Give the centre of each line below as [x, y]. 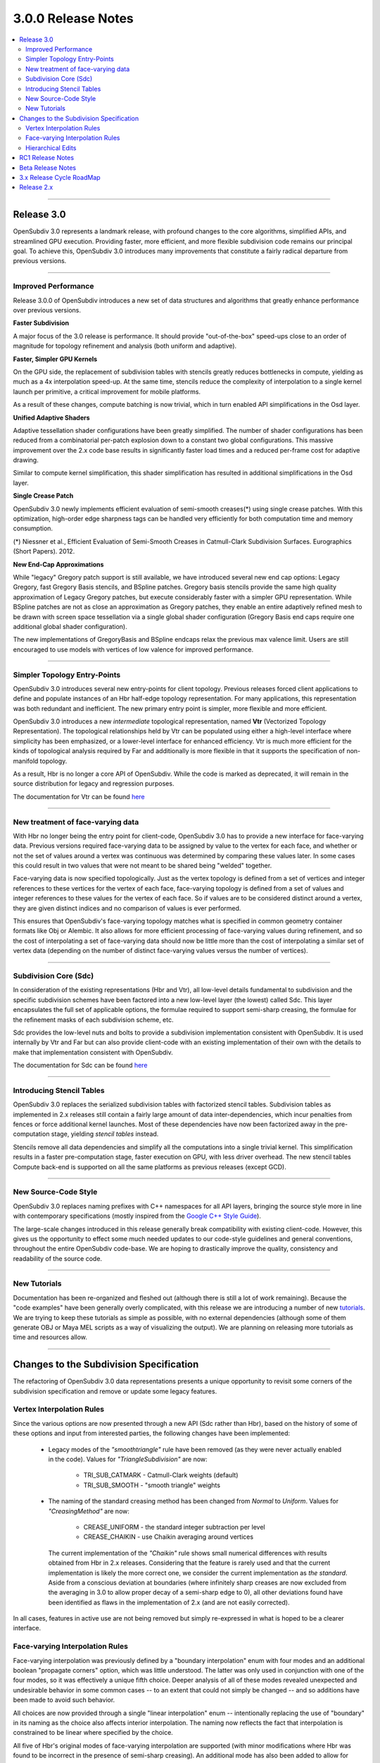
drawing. [26, 460]
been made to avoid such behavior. [64, 1700]
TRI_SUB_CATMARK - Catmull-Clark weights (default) [161, 1475]
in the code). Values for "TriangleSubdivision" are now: [128, 1459]
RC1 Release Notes [46, 158]
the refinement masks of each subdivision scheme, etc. [93, 1020]
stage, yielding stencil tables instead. [105, 1134]
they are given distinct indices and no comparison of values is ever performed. [127, 908]
